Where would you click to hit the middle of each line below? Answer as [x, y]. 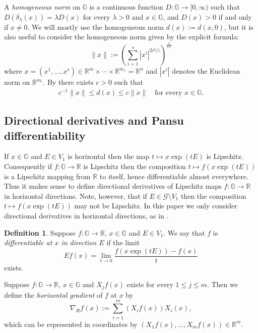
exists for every [150, 284]
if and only [235, 16]
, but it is [239, 26]
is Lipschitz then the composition [135, 166]
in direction [79, 242]
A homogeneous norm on [42, 7]
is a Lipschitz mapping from [47, 176]
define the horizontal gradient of [53, 294]
